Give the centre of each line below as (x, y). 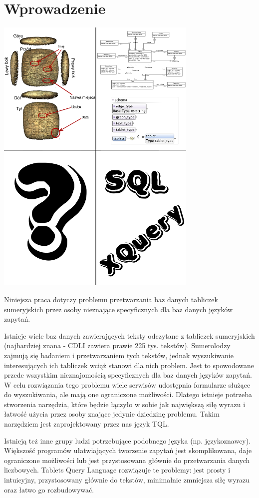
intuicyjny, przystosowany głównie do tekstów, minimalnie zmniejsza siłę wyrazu (127, 480)
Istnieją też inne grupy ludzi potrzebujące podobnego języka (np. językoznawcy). (128, 440)
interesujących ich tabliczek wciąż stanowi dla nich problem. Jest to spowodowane (129, 365)
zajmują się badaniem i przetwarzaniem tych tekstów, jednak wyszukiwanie (119, 355)
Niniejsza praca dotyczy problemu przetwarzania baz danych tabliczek (111, 299)
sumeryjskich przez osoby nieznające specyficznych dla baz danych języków (119, 309)
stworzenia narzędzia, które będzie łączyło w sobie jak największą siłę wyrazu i (125, 404)
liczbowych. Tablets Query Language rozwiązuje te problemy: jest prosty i (117, 470)
